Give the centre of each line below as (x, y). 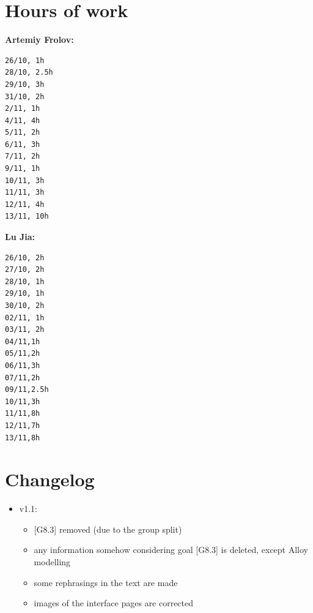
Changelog (50, 479)
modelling (52, 562)
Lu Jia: (20, 237)
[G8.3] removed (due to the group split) (108, 529)
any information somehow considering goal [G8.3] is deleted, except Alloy (171, 550)
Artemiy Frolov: (39, 39)
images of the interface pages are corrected (114, 603)
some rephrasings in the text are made (106, 582)
